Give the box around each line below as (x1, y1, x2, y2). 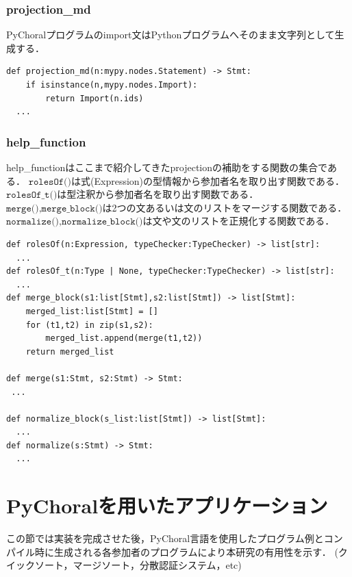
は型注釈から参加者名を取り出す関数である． (57, 187, 259, 201)
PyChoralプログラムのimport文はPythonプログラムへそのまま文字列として (6, 27, 335, 42)
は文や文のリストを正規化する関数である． (142, 214, 335, 228)
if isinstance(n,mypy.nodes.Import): (25, 80, 198, 90)
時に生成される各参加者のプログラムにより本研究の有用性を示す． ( (34, 544, 338, 559)
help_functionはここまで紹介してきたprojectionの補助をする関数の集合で (6, 160, 327, 174)
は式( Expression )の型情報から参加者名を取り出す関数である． (71, 173, 344, 188)
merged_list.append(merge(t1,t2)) (45, 333, 203, 344)
